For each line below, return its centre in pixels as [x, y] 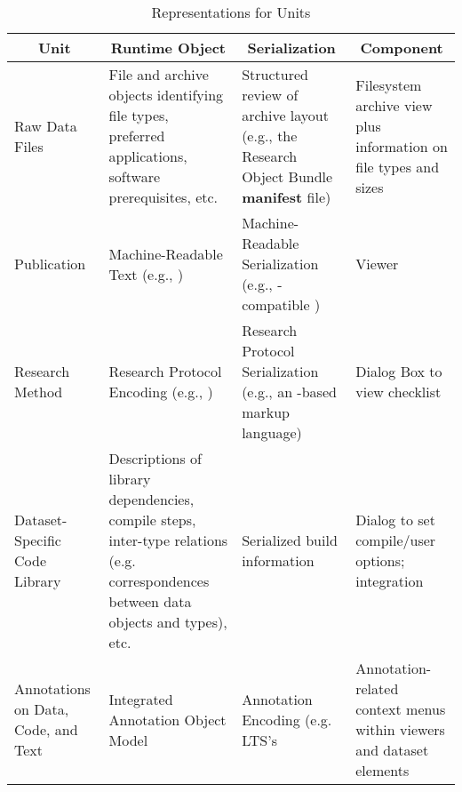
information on [402, 146]
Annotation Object [167, 719]
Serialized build [290, 540]
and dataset [392, 750]
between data [150, 601]
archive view [394, 105]
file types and [398, 166]
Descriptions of [155, 458]
